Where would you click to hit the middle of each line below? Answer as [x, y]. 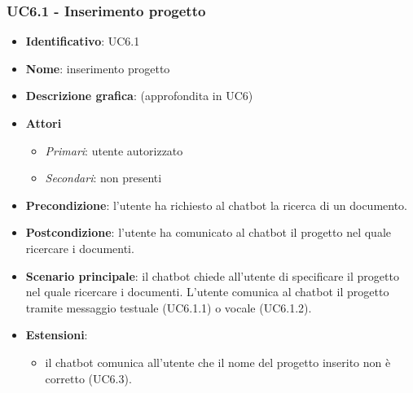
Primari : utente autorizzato [114, 150]
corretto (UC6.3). [88, 378]
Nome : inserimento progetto [98, 68]
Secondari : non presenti [103, 178]
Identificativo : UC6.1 [83, 41]
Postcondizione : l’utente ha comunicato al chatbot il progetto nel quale [209, 232]
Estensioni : [57, 335]
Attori [44, 123]
